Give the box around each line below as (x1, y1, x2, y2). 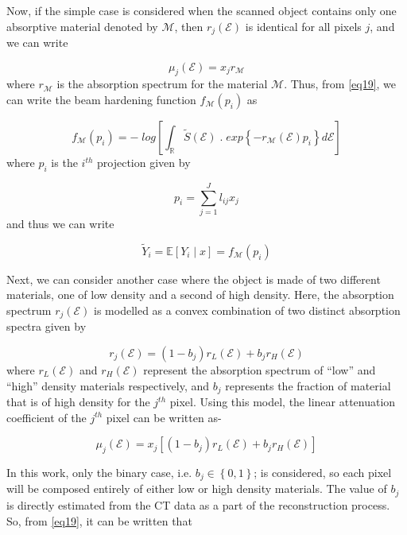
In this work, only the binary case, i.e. (6, 464, 192, 481)
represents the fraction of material (225, 377, 391, 393)
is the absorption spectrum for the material (56, 76, 268, 92)
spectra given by (6, 318, 87, 335)
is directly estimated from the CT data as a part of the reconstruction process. (6, 496, 390, 513)
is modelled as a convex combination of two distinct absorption (94, 301, 401, 318)
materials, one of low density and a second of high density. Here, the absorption (6, 286, 394, 303)
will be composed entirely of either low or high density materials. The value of (6, 480, 387, 497)
